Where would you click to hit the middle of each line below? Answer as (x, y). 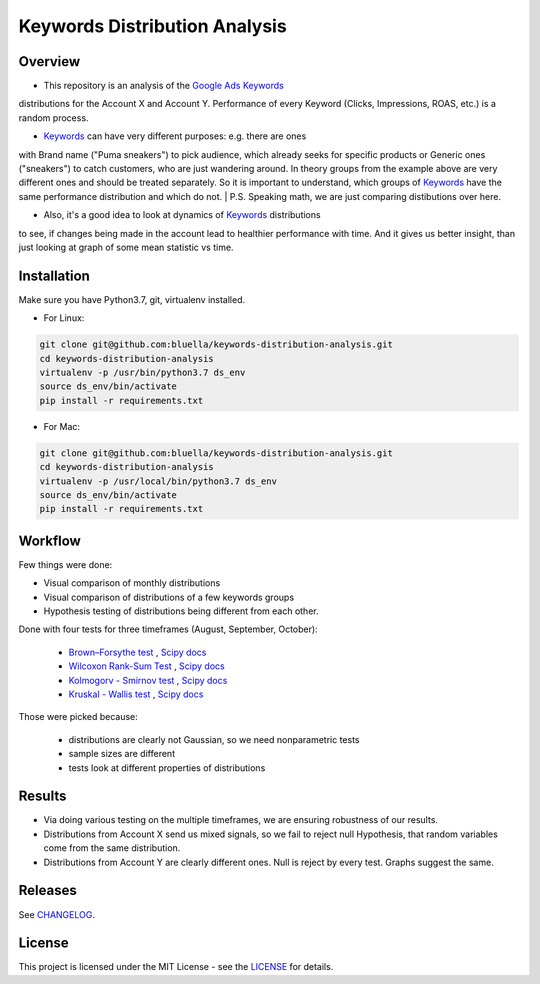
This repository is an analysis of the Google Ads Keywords (163, 86)
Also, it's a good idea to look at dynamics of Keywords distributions (182, 215)
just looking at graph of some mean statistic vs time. (126, 247)
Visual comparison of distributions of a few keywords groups (169, 597)
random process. (53, 117)
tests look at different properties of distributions (167, 767)
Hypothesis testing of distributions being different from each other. (181, 611)
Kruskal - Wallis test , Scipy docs (136, 694)
